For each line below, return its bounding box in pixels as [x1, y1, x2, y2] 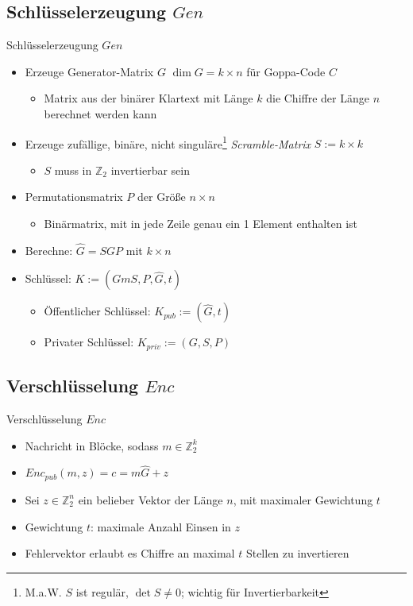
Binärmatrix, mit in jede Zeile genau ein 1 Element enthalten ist [44, 215, 358, 232]
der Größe [137, 188, 186, 205]
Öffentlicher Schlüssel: [44, 303, 151, 319]
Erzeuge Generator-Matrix [25, 63, 154, 79]
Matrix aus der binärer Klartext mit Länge [44, 90, 253, 106]
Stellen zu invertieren [245, 545, 349, 562]
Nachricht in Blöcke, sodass [25, 437, 159, 454]
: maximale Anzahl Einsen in [90, 518, 231, 535]
